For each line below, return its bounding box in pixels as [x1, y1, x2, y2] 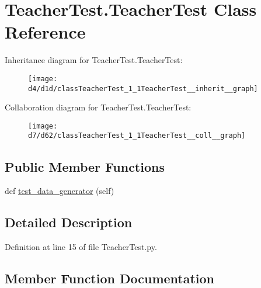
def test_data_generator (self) [5, 185, 114, 197]
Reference [5, 20, 86, 44]
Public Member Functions [5, 157, 165, 175]
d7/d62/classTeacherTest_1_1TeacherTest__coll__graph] [28, 131, 246, 140]
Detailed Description [5, 213, 133, 231]
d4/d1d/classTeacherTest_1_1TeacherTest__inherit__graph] [28, 84, 258, 93]
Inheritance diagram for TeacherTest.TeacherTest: [5, 54, 183, 66]
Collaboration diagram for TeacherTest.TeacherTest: [5, 101, 192, 113]
